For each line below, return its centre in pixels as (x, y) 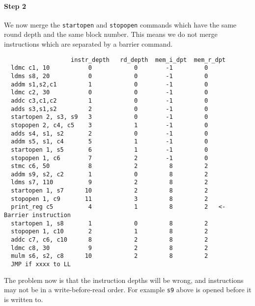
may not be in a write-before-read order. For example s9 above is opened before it (128, 290)
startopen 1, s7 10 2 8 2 (110, 191)
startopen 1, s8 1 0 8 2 (110, 223)
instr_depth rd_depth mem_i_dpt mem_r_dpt (148, 60)
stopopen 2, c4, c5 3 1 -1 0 (110, 125)
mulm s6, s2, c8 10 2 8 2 (110, 256)
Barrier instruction (38, 215)
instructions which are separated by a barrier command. (88, 44)
